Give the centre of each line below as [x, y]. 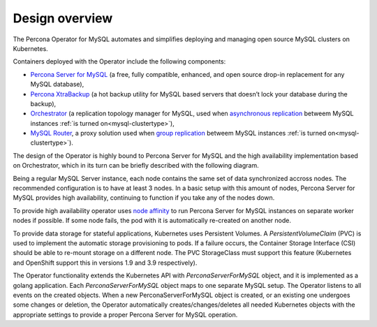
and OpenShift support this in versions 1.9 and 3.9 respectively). [105, 263]
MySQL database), [57, 85]
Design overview [63, 18]
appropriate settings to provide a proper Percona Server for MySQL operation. [125, 314]
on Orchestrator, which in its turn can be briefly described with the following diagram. [136, 166]
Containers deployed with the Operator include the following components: [119, 61]
